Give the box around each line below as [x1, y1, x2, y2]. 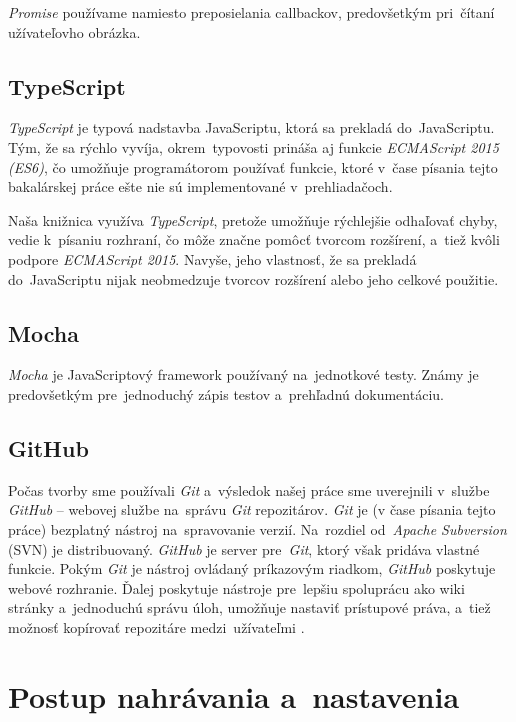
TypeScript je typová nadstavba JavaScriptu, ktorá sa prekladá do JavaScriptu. [8, 117, 495, 138]
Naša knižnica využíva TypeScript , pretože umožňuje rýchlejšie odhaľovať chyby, [8, 209, 498, 230]
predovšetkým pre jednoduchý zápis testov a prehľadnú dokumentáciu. [8, 383, 444, 404]
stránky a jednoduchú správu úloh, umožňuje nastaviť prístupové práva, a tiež [8, 597, 491, 618]
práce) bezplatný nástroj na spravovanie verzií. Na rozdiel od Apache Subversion [8, 518, 507, 539]
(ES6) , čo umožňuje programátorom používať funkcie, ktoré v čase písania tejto [8, 156, 498, 177]
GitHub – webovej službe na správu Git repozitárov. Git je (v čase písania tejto [8, 499, 496, 520]
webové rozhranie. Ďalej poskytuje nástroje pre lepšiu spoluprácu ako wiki [8, 577, 465, 598]
